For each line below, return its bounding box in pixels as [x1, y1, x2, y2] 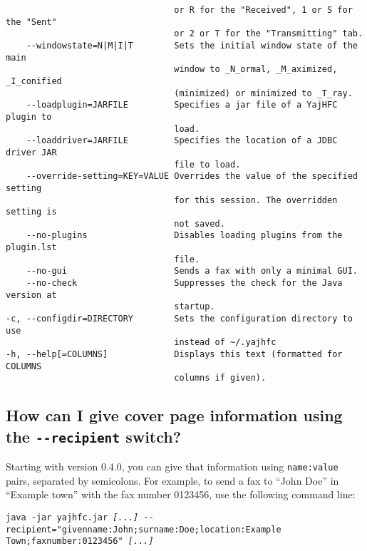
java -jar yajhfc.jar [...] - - [6, 513, 154, 523]
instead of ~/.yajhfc [174, 337, 276, 348]
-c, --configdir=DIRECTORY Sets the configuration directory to [6, 314, 353, 324]
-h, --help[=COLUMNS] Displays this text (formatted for [6, 349, 343, 360]
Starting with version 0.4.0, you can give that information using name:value [6, 459, 338, 474]
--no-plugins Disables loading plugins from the [26, 230, 343, 241]
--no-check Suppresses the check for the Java [26, 278, 343, 289]
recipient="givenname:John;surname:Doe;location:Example [6, 524, 281, 535]
